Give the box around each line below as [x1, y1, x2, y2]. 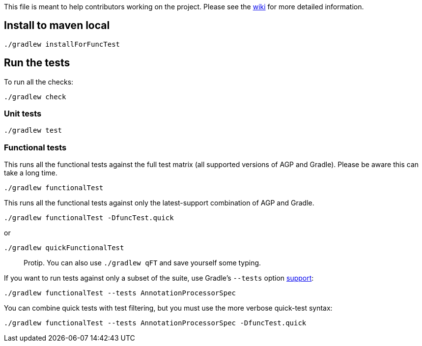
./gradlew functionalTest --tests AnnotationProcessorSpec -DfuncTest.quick [4, 319, 307, 327]
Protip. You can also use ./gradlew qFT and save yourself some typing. [24, 259, 261, 267]
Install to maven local [4, 19, 110, 32]
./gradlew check [4, 92, 66, 101]
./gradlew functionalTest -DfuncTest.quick [4, 214, 174, 222]
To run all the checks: [4, 77, 74, 86]
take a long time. [4, 169, 57, 177]
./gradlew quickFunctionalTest [4, 244, 124, 252]
